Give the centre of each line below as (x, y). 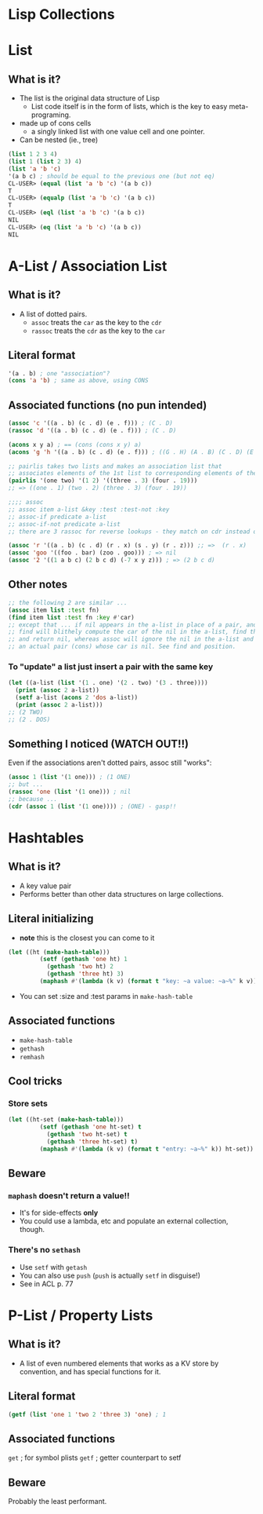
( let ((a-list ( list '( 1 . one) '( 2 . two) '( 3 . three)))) (108, 683)
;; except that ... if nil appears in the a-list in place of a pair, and (133, 625)
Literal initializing (51, 919)
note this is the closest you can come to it (87, 938)
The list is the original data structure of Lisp (90, 98)
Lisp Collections (61, 15)
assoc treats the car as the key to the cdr (96, 322)
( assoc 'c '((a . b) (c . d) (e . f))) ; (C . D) (91, 423)
